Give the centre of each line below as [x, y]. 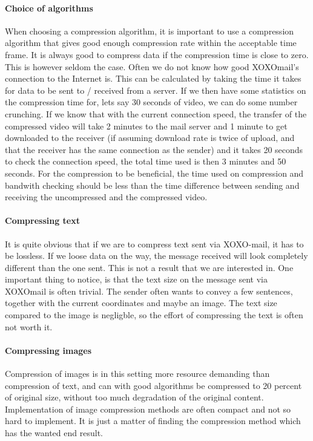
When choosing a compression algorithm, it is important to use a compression [150, 31]
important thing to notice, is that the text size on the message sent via [136, 279]
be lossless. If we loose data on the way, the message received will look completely [156, 256]
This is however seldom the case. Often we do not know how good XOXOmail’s [152, 66]
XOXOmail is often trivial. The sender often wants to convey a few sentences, [149, 291]
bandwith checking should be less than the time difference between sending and [152, 185]
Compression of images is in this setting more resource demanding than [137, 374]
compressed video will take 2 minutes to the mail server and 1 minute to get [146, 126]
